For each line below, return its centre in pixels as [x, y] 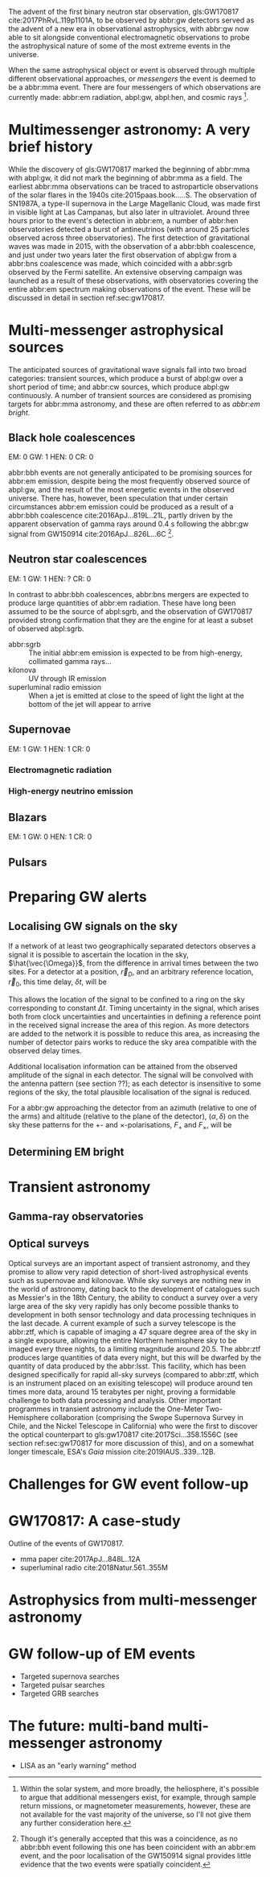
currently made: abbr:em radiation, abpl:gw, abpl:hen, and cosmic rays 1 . [129, 96]
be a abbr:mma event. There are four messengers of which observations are [135, 87]
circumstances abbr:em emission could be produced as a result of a [121, 507]
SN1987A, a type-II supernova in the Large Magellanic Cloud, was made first [135, 203]
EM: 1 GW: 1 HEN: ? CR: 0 [50, 579]
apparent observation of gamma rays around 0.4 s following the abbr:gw [129, 524]
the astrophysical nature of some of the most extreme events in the [119, 46]
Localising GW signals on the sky [93, 926]
